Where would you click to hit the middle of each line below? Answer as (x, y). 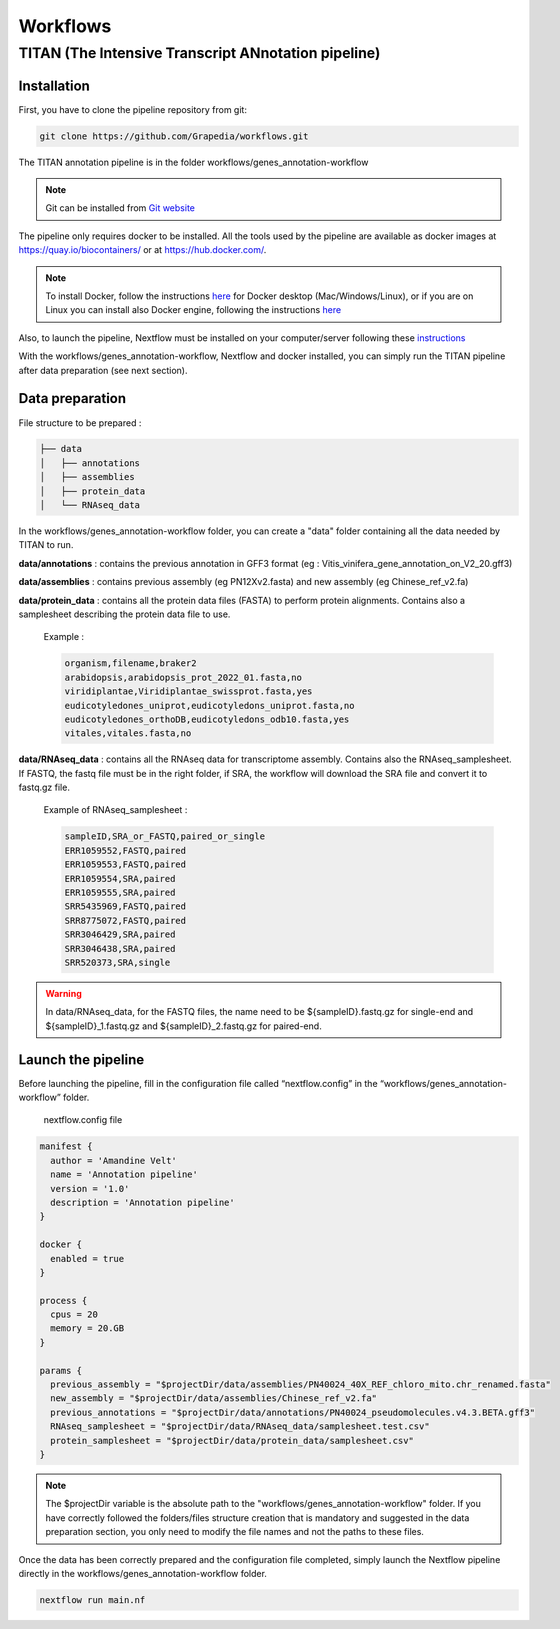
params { (61, 1370)
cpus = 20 (74, 1314)
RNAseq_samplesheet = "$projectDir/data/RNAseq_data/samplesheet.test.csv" (240, 1426)
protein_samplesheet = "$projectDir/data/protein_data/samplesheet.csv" (232, 1440)
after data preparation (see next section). (103, 370)
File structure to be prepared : (80, 422)
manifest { (66, 1146)
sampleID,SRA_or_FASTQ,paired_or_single (164, 836)
